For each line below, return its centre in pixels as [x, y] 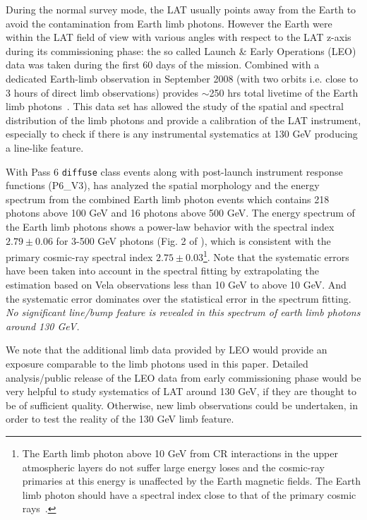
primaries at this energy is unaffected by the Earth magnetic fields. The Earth [192, 481]
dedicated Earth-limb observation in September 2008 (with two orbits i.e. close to [182, 78]
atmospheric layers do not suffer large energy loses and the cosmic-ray [173, 467]
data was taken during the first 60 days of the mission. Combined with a [163, 65]
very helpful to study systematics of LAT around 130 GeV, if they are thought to [181, 391]
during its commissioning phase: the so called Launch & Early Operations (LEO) [181, 50]
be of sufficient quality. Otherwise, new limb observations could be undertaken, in [182, 405]
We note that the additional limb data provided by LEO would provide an [167, 350]
